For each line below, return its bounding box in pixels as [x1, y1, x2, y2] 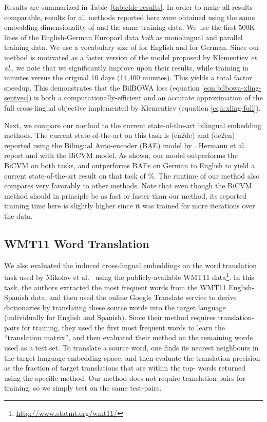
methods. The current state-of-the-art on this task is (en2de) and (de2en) [4, 130, 235, 140]
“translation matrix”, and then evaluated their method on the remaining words [4, 332, 253, 343]
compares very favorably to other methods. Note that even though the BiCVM [4, 180, 252, 191]
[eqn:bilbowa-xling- [202, 82, 262, 93]
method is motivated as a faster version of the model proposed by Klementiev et [4, 51, 257, 62]
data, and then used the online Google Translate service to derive [31, 292, 237, 303]
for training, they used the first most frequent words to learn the [22, 322, 225, 332]
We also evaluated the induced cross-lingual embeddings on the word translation [4, 259, 257, 270]
